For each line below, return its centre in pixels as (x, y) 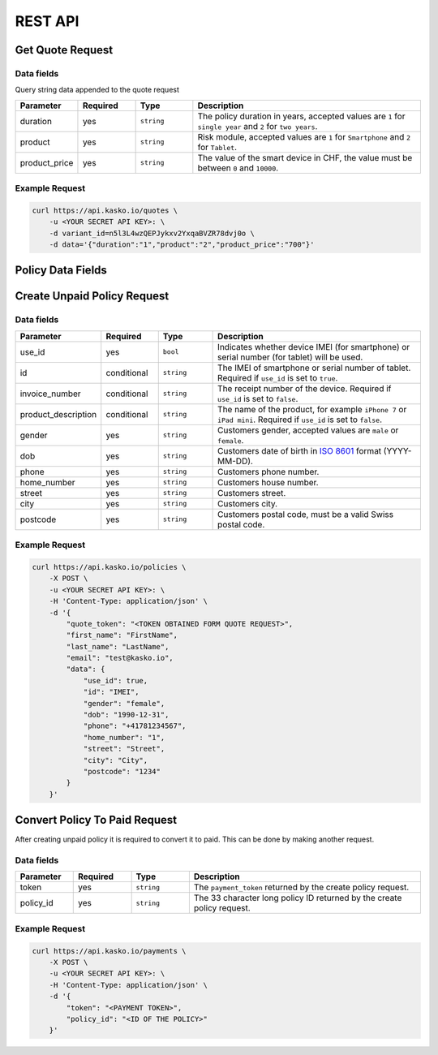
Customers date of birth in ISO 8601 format (300, 450)
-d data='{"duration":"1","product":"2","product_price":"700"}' (182, 245)
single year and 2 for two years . (258, 126)
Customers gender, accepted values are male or (308, 430)
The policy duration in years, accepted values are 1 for (301, 116)
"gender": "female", (124, 703)
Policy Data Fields (61, 271)
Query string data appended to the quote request (97, 90)
